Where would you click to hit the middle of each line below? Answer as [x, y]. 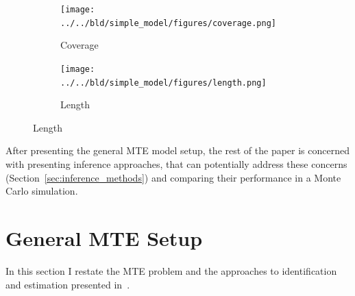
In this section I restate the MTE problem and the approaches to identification [171, 270]
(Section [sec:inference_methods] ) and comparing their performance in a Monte [173, 177]
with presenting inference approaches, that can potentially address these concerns [176, 164]
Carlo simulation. [42, 191]
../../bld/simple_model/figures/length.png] [163, 83]
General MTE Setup [104, 237]
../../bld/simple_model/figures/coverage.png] [168, 23]
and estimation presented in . [68, 284]
